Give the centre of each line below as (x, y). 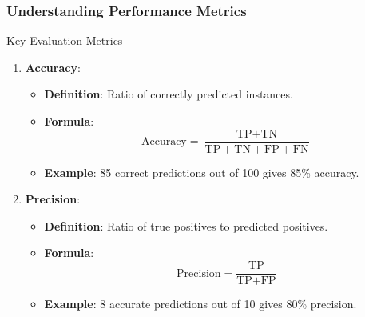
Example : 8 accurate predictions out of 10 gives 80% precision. (200, 304)
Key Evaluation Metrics (65, 40)
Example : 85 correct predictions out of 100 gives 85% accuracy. (202, 172)
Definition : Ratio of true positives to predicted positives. (186, 225)
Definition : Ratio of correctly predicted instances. (169, 94)
